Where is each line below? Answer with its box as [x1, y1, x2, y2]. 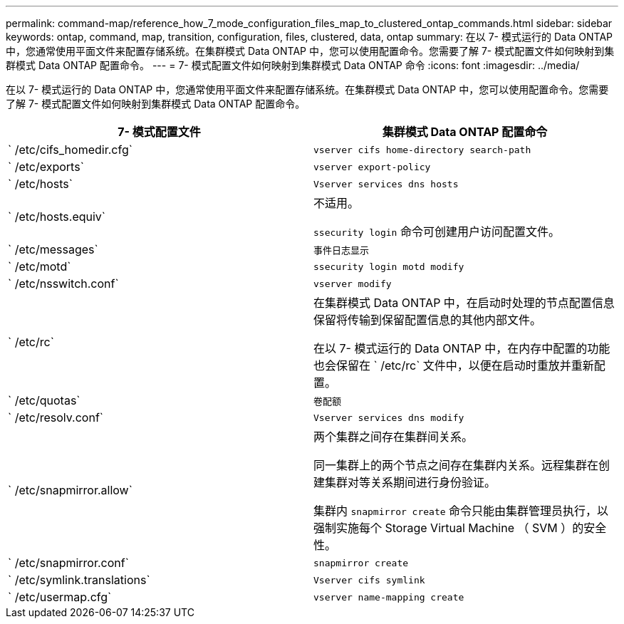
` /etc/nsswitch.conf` [8, 276, 119, 291]
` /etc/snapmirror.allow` [8, 483, 132, 497]
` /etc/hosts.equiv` [8, 209, 105, 224]
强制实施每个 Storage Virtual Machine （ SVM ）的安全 [313, 521, 607, 535]
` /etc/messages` [8, 242, 98, 256]
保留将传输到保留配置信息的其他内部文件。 [313, 313, 542, 327]
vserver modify [313, 278, 392, 289]
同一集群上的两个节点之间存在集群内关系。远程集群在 [313, 458, 599, 472]
